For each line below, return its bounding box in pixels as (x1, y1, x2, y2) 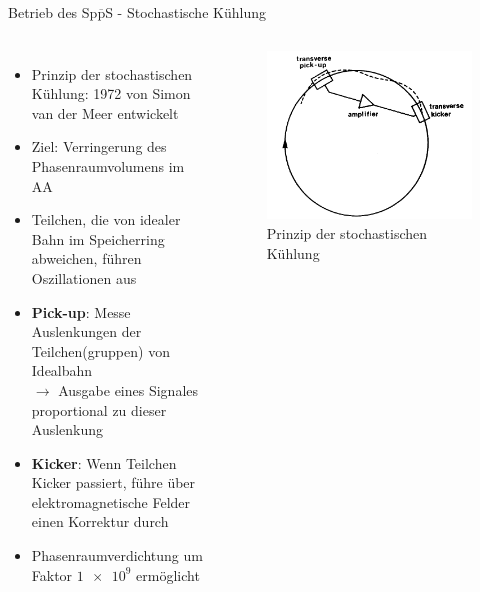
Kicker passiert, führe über (31, 472, 196, 493)
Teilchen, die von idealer (31, 209, 181, 230)
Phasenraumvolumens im (31, 155, 185, 176)
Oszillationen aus (31, 267, 137, 288)
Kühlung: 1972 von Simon (31, 83, 191, 104)
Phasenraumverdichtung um (31, 545, 203, 566)
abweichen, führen (31, 248, 142, 269)
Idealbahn (31, 360, 93, 381)
